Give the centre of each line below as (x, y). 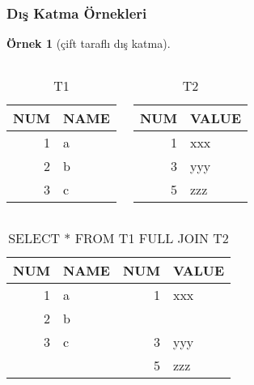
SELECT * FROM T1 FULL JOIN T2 (119, 237)
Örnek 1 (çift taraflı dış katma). (89, 43)
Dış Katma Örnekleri (77, 13)
